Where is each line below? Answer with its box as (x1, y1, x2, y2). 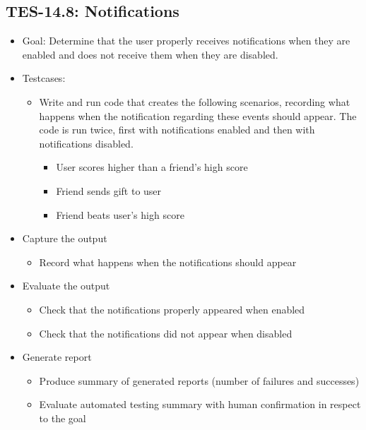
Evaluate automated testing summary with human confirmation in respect (39, 397, 361, 412)
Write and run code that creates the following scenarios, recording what (39, 94, 350, 109)
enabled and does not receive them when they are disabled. (22, 47, 278, 61)
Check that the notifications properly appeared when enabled (39, 301, 305, 316)
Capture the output (22, 231, 107, 246)
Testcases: (22, 71, 66, 85)
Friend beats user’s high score (56, 207, 184, 222)
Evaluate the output (22, 278, 110, 293)
